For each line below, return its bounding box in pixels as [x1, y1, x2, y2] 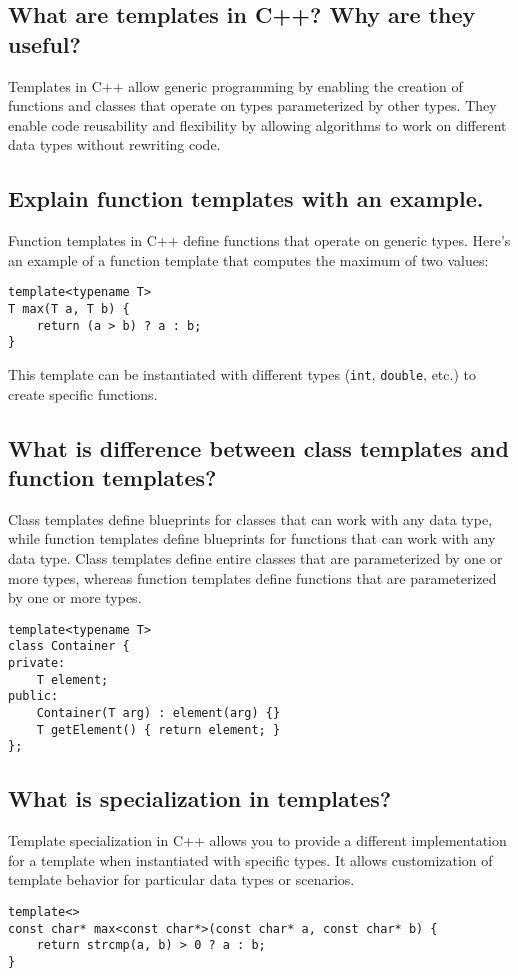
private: [8, 656, 66, 671]
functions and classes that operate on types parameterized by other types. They [8, 95, 497, 116]
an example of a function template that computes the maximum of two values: [8, 249, 489, 270]
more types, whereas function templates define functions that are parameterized [8, 567, 497, 588]
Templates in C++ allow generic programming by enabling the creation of [8, 75, 463, 96]
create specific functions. [8, 383, 158, 404]
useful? [8, 28, 81, 59]
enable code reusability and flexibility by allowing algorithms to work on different [8, 114, 507, 135]
